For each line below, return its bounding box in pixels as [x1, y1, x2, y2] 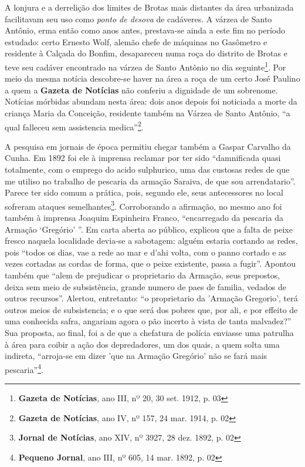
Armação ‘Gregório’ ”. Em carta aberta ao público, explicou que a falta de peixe [5, 223, 293, 235]
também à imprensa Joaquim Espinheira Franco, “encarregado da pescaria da [5, 211, 284, 224]
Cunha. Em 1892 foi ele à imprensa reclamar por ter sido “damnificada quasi [5, 152, 281, 164]
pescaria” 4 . [5, 361, 43, 375]
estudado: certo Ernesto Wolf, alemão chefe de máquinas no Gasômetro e [5, 35, 267, 48]
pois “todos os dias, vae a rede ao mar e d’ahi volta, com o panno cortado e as [5, 246, 286, 258]
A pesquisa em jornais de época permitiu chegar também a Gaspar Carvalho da [5, 140, 291, 152]
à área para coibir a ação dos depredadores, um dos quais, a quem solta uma [5, 338, 280, 350]
